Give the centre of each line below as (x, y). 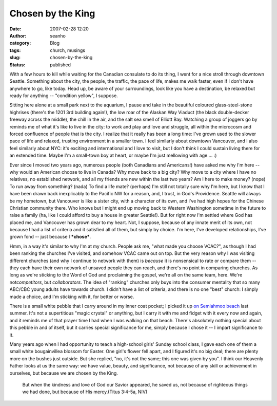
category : (20, 43)
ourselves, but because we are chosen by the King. (64, 373)
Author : (18, 35)
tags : (15, 50)
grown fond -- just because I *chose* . (50, 237)
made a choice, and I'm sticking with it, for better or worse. (72, 297)
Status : (17, 65)
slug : (15, 58)
